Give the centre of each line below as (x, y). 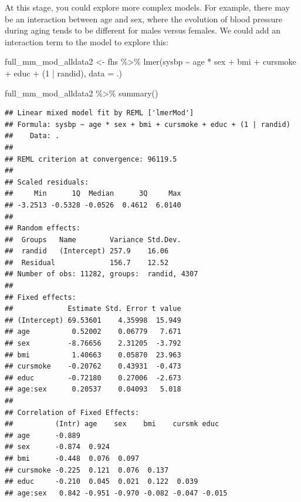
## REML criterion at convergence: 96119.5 (91, 159)
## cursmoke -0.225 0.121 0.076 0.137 (87, 470)
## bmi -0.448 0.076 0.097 (72, 458)
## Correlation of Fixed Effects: (72, 412)
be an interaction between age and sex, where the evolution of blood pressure (143, 19)
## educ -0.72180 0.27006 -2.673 (93, 378)
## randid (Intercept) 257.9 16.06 (87, 251)
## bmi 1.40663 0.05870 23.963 (93, 355)
